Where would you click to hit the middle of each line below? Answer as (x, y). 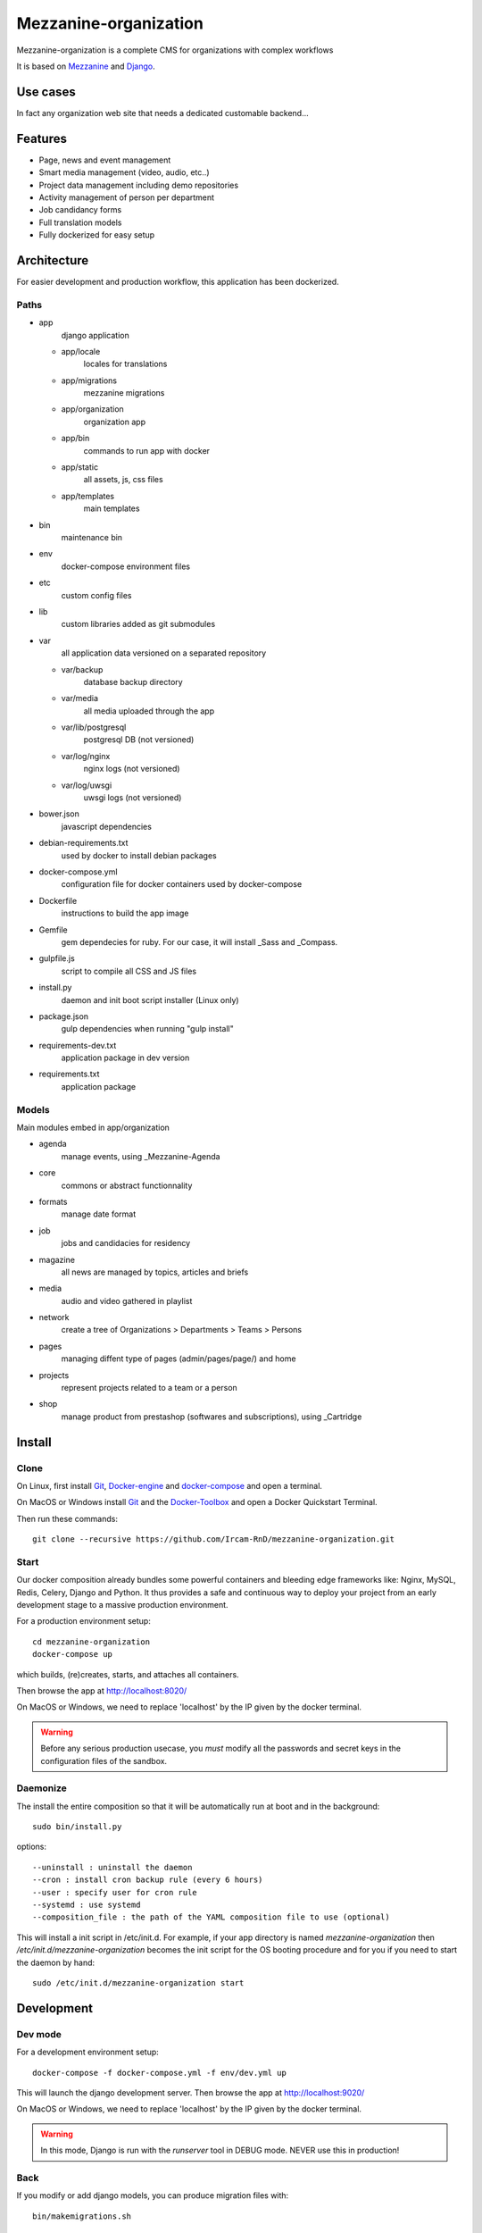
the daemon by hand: (56, 1962)
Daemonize (42, 1788)
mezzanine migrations (124, 393)
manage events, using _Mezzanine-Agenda (141, 1156)
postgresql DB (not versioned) (139, 740)
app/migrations (89, 381)
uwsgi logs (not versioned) (133, 798)
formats (53, 1201)
